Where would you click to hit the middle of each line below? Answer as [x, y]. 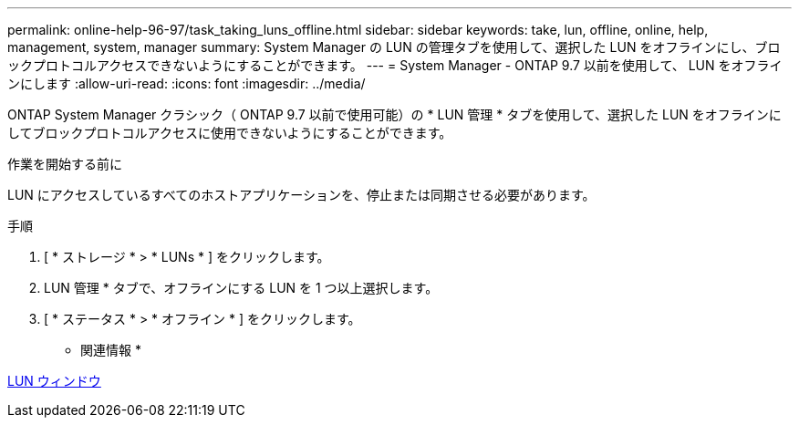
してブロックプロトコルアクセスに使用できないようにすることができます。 [230, 133]
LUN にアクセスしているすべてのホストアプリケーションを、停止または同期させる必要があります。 [301, 195]
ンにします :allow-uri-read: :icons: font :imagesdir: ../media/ [187, 83]
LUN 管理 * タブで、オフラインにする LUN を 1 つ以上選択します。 [241, 288]
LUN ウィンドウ [54, 381]
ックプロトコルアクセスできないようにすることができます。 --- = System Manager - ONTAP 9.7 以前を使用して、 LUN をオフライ [395, 65]
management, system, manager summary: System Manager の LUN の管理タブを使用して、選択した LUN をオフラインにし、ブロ [394, 47]
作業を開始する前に [65, 164]
